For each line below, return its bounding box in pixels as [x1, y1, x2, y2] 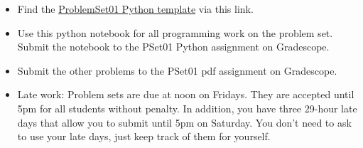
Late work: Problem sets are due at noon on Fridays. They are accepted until [17, 87, 354, 102]
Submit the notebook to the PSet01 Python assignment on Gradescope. [17, 39, 330, 54]
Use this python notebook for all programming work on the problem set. [17, 25, 333, 40]
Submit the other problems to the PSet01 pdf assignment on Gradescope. [17, 63, 337, 78]
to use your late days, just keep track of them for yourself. [17, 129, 271, 144]
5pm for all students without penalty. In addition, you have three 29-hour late [17, 100, 357, 115]
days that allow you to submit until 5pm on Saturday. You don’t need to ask [17, 115, 352, 129]
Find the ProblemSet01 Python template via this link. [17, 1, 254, 16]
